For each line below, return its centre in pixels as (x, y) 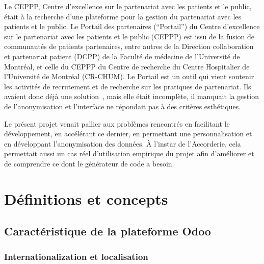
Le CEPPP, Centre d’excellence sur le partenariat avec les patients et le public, (128, 6)
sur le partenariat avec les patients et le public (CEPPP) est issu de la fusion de (129, 36)
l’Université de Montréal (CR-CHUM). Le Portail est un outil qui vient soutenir (129, 76)
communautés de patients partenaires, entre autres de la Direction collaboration (129, 46)
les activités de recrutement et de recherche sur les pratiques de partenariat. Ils (128, 86)
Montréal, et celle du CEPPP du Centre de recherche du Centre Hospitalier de (127, 66)
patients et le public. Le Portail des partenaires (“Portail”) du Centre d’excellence (132, 26)
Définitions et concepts (86, 198)
